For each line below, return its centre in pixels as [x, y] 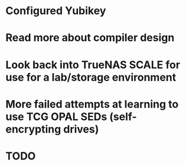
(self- [123, 117]
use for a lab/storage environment [91, 77]
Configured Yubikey [56, 11]
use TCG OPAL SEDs [56, 117]
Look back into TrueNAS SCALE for [93, 64]
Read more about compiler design [90, 38]
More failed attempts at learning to [92, 104]
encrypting [33, 129]
